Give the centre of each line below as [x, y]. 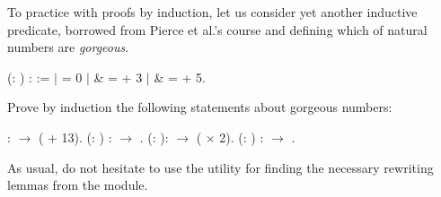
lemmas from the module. [78, 185]
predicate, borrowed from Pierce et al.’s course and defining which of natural [217, 29]
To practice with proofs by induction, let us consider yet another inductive [212, 12]
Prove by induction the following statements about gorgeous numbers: [200, 107]
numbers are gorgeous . [68, 47]
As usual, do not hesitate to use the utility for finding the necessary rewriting [220, 167]
